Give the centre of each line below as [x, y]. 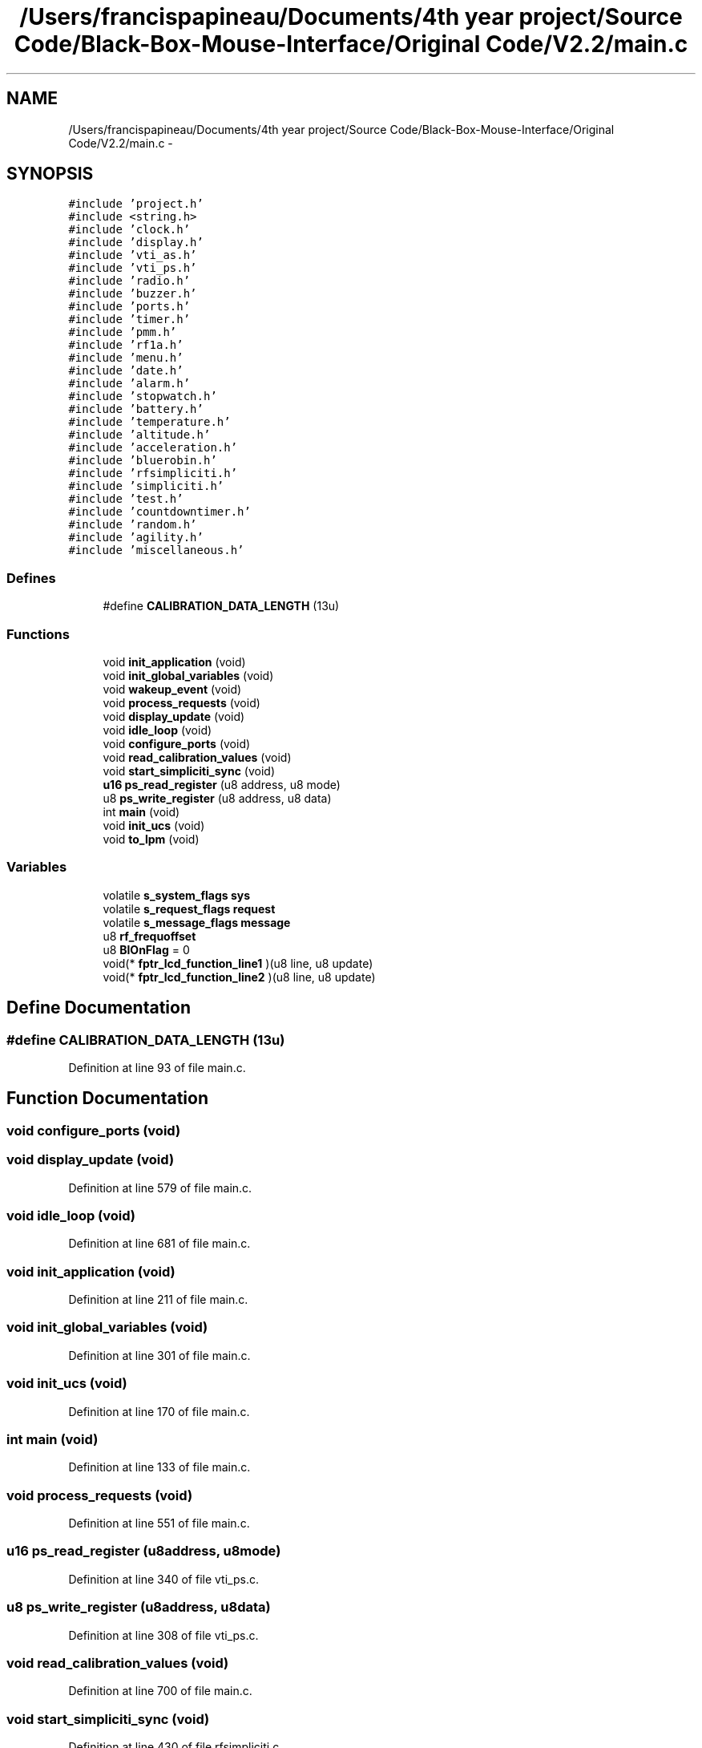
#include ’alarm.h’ [129, 384]
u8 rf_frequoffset [149, 936]
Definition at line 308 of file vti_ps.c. [163, 1635]
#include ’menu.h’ [126, 358]
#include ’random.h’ [133, 525]
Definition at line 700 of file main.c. [160, 1691]
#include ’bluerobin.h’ [143, 461]
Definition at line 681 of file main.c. [159, 1244]
